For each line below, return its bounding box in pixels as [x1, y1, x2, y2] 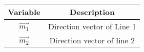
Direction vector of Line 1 [48, 21, 136, 32]
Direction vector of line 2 [49, 35, 135, 46]
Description [69, 6, 115, 17]
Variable [8, 6, 41, 17]
